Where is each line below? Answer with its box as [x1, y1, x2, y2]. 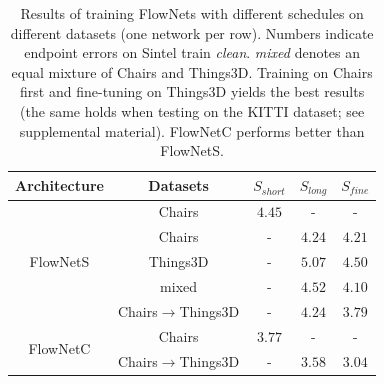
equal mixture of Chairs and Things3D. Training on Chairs [11, 61, 373, 82]
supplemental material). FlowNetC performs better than [19, 120, 365, 141]
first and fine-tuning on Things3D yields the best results [20, 81, 365, 102]
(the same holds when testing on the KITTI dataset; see [20, 100, 365, 121]
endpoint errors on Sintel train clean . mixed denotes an [24, 42, 361, 63]
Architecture [15, 175, 104, 196]
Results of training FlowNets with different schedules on [20, 3, 364, 23]
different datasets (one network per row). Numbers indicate [10, 22, 374, 43]
